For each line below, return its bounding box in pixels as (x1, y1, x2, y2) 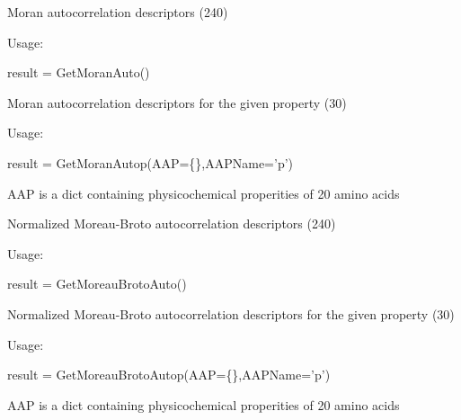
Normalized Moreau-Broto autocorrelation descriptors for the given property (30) (7, 304, 455, 323)
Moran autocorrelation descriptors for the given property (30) (7, 93, 347, 112)
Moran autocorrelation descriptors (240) (7, 3, 228, 21)
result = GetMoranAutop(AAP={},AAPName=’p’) (7, 153, 294, 172)
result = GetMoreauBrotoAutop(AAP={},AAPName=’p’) (7, 365, 331, 384)
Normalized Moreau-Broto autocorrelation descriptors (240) (7, 214, 336, 233)
